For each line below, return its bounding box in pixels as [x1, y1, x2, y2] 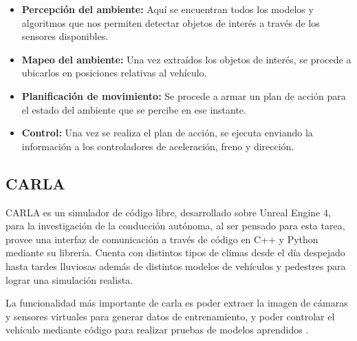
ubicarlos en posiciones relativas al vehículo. [21, 65, 207, 80]
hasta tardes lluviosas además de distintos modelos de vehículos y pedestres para [6, 258, 346, 273]
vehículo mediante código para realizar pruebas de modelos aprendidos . [6, 322, 309, 337]
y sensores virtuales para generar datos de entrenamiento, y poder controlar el [6, 309, 335, 323]
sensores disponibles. [21, 29, 109, 43]
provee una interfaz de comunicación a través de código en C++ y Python [6, 231, 318, 246]
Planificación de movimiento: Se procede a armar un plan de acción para [21, 88, 346, 103]
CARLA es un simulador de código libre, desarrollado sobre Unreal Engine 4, [6, 205, 331, 219]
